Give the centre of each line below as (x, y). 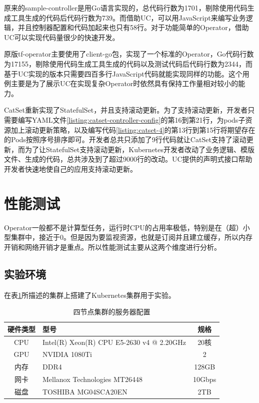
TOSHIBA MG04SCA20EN (85, 392)
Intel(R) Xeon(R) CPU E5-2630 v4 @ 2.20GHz (114, 342)
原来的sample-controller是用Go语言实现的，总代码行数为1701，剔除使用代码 (126, 8)
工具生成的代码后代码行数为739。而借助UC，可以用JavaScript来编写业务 (128, 17)
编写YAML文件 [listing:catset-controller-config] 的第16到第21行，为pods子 (131, 119)
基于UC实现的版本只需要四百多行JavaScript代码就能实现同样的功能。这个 (123, 73)
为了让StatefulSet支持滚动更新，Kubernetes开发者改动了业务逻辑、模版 (140, 149)
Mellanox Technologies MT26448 (92, 379)
